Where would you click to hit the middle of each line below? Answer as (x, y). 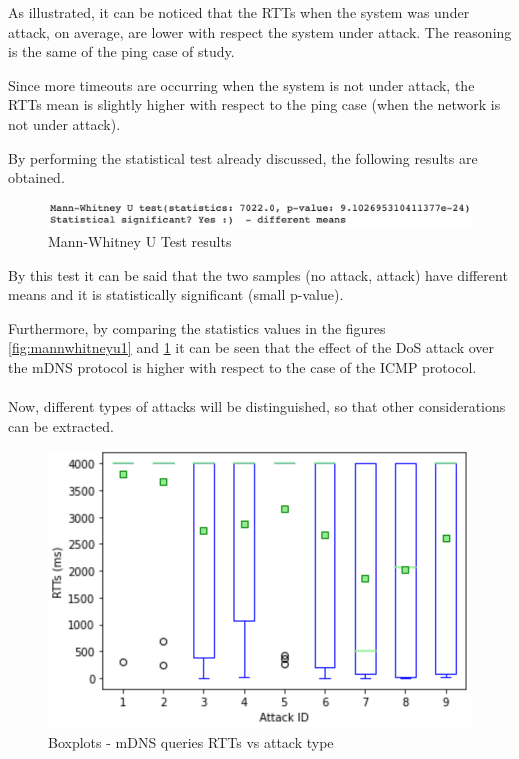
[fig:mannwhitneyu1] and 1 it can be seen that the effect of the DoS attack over (251, 347)
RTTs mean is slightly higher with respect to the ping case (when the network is (254, 104)
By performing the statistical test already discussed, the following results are (243, 157)
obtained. (36, 177)
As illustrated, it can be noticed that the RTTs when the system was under (239, 12)
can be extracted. (61, 425)
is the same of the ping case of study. (121, 51)
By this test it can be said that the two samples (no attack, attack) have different (258, 274)
